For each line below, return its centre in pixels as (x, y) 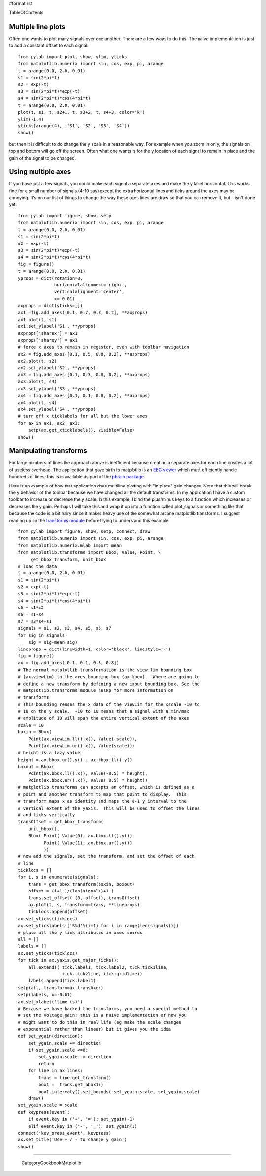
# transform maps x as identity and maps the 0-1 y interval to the (102, 801)
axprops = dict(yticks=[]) (50, 306)
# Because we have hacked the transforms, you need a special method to (107, 1008)
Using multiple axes (40, 172)
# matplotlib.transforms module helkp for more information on (96, 690)
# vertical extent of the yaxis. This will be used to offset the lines (109, 808)
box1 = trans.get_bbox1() (71, 1085)
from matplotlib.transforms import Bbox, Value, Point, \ (89, 552)
